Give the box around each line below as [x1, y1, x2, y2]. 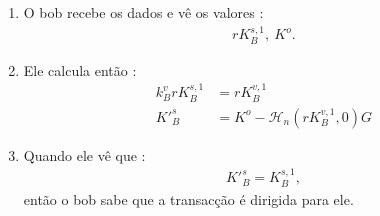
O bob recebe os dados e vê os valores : [23, 2, 264, 22]
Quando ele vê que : [23, 144, 146, 165]
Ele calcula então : [23, 59, 137, 80]
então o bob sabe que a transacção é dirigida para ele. [23, 188, 354, 209]
